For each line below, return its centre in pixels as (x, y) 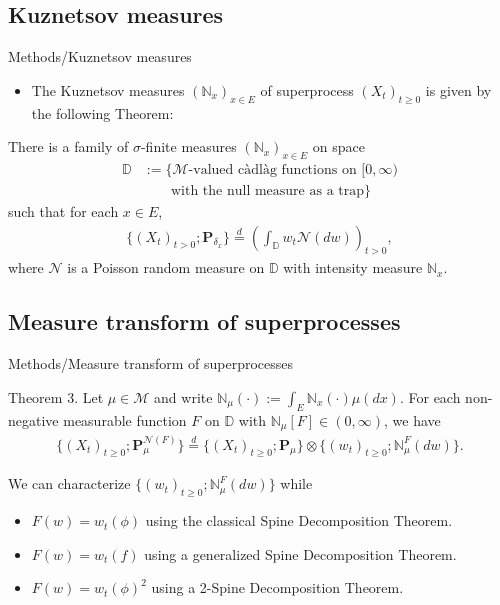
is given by (458, 89)
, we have (412, 419)
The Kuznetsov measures (108, 89)
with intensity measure (353, 267)
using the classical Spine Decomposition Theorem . (299, 520)
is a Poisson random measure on (166, 267)
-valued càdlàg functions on (272, 170)
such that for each (63, 211)
